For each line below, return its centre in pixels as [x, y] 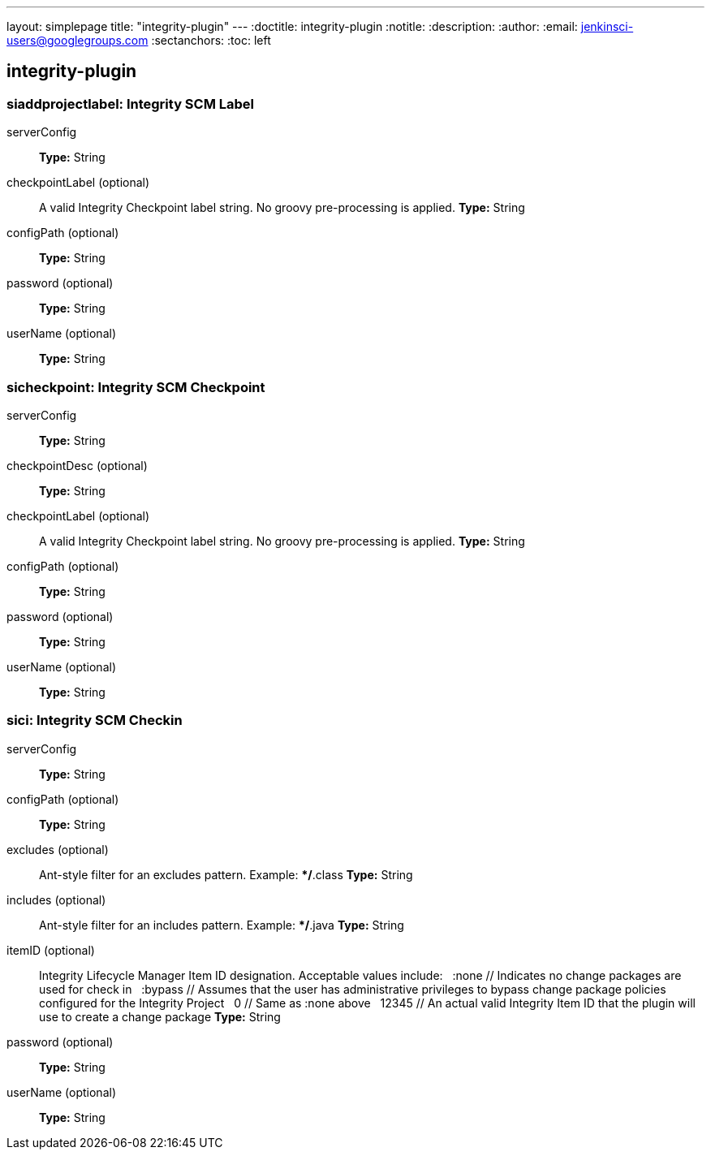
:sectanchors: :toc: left [211, 40]
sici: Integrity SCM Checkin [95, 720]
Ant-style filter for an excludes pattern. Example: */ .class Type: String [226, 874]
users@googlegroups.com [78, 40]
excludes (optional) [58, 849]
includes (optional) [56, 899]
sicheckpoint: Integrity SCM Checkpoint [136, 387]
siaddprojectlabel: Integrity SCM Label [131, 104]
